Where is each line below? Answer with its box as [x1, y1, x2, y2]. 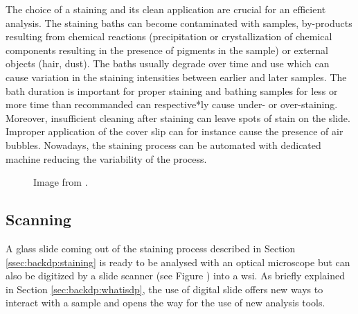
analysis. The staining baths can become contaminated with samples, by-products [6, 15, 352, 30]
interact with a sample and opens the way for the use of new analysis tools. [6, 295, 325, 310]
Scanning [6, 209, 71, 230]
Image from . [33, 175, 88, 189]
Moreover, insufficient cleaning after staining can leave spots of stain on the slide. [6, 110, 350, 125]
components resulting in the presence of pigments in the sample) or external [6, 42, 329, 57]
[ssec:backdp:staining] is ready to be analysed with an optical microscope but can [6, 254, 350, 269]
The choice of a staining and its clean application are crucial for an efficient [6, 2, 326, 16]
